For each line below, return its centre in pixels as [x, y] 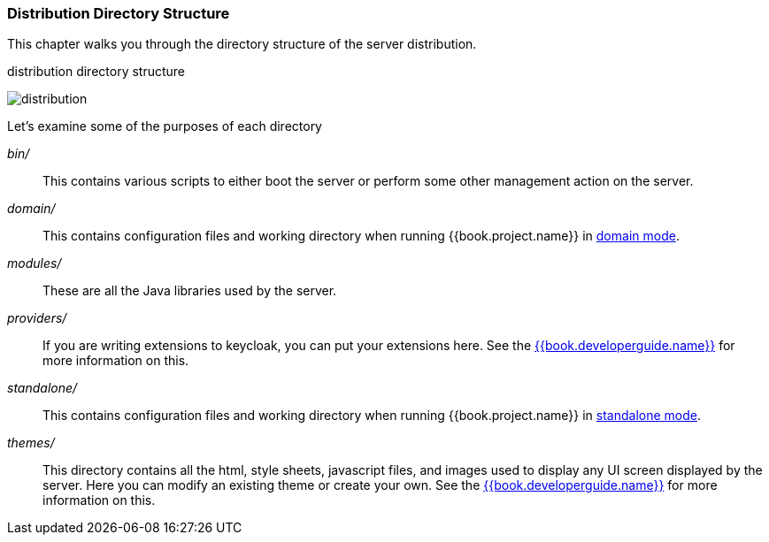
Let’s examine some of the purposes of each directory [165, 126]
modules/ [35, 263]
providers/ [37, 318]
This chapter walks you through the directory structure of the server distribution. [242, 44]
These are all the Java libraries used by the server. [190, 291]
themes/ [31, 443]
